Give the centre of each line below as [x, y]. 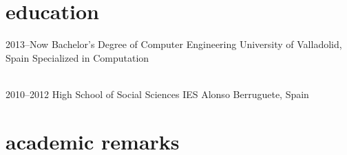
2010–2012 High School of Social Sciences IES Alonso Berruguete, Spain [157, 94]
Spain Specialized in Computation [77, 57]
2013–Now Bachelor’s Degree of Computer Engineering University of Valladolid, [174, 44]
